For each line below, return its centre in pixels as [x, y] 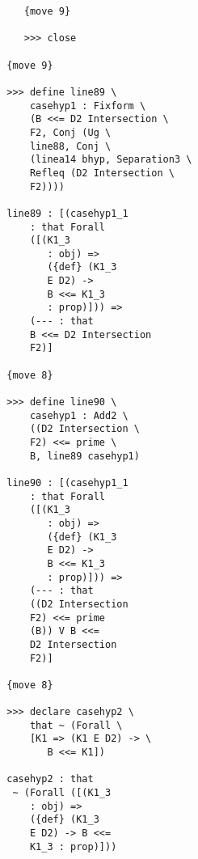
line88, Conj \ [70, 146]
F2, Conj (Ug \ [70, 132]
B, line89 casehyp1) [84, 456]
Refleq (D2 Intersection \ [102, 173]
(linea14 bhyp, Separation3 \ [111, 160]
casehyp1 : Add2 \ [79, 415]
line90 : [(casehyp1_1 [67, 482]
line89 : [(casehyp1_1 [67, 213]
